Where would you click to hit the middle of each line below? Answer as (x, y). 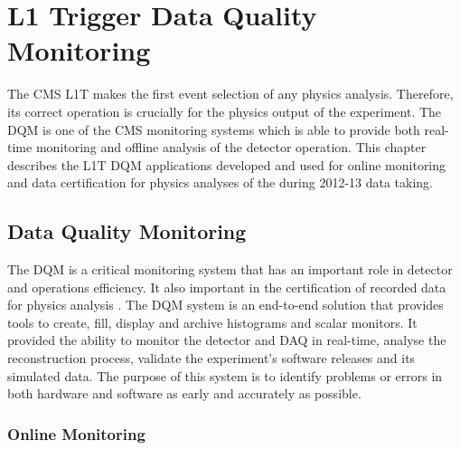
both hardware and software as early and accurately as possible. (184, 393)
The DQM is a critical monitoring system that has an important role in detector (230, 269)
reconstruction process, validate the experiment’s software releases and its (211, 358)
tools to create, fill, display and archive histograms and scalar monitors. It (212, 322)
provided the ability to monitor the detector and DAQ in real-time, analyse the (227, 340)
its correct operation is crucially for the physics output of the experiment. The (225, 111)
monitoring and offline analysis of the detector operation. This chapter (231, 147)
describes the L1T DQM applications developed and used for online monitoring (227, 164)
